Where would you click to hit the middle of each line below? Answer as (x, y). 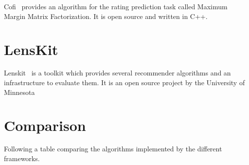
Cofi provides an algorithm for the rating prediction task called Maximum (116, 6)
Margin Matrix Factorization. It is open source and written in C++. (106, 16)
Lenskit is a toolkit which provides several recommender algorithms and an (117, 73)
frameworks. (22, 158)
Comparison (45, 125)
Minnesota (19, 92)
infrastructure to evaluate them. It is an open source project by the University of (124, 82)
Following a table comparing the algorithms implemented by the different (113, 149)
